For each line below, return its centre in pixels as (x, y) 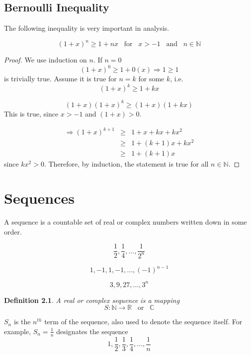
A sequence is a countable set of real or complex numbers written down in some (125, 221)
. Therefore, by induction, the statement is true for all (126, 164)
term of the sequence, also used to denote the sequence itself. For (143, 322)
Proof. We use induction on (45, 60)
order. (13, 231)
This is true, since (31, 113)
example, (18, 331)
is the (22, 322)
